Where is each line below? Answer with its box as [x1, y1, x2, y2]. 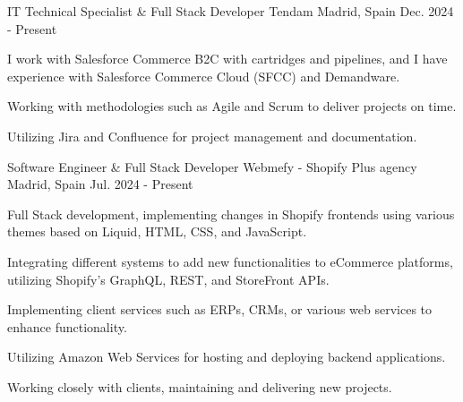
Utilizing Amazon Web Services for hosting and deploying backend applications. [7, 347, 446, 366]
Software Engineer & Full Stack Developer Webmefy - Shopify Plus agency [7, 157, 417, 175]
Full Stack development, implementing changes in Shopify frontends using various [7, 204, 455, 223]
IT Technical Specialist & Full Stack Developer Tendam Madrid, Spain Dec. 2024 [7, 2, 454, 20]
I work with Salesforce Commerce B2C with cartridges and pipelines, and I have [7, 49, 448, 68]
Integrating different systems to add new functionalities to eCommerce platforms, [7, 252, 453, 270]
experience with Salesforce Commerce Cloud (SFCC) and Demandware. [7, 66, 400, 85]
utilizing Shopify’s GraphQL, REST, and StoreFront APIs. [7, 269, 330, 288]
